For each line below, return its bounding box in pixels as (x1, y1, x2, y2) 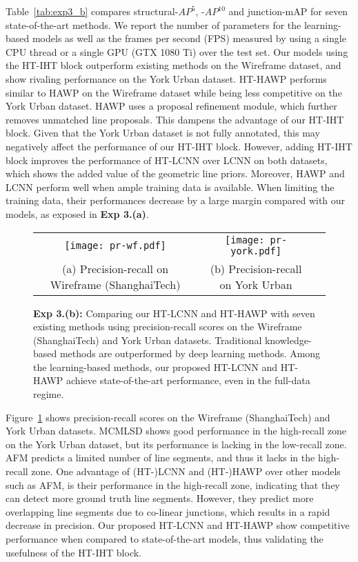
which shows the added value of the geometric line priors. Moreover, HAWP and (6, 166, 345, 181)
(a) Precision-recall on (62, 260, 169, 277)
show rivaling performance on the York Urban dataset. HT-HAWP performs (6, 71, 327, 86)
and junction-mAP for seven (228, 4, 348, 18)
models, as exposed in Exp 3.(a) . (6, 206, 149, 221)
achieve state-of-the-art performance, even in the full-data (66, 373, 310, 388)
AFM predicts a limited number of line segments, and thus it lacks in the (6, 450, 315, 465)
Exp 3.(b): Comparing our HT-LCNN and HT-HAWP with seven (33, 305, 315, 320)
